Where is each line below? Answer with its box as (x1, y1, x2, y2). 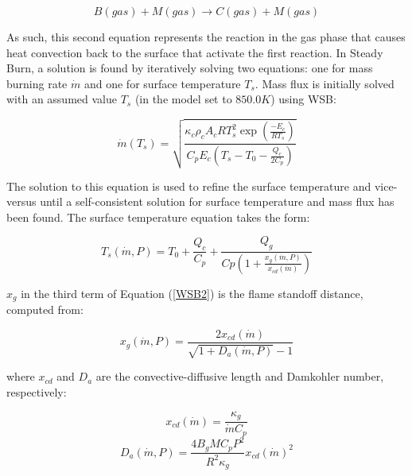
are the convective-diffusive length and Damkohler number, (95, 368, 384, 385)
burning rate (6, 75, 68, 91)
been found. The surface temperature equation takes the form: (6, 208, 310, 225)
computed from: (6, 301, 84, 318)
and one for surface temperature (84, 75, 241, 91)
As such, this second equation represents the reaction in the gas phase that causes (6, 29, 406, 45)
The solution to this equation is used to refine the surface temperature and (6, 177, 371, 194)
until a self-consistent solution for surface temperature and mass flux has (40, 193, 395, 210)
